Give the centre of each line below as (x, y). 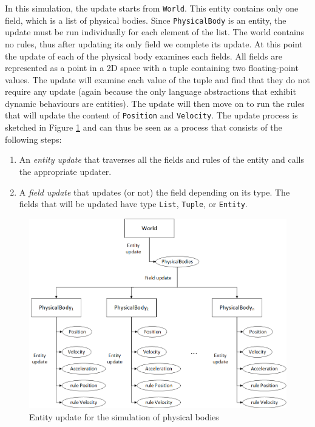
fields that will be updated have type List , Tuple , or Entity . (133, 204)
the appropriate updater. (65, 171)
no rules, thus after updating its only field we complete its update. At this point (154, 43)
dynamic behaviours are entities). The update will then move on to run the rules (155, 103)
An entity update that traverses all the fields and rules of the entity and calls (162, 159)
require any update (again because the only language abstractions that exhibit (151, 91)
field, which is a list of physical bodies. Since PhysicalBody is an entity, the (146, 20)
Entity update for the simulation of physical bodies (124, 416)
